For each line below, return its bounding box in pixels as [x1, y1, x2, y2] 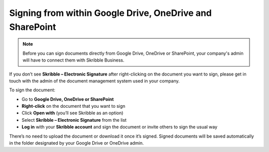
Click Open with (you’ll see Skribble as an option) [21, 110, 124, 116]
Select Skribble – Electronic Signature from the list [21, 117, 127, 123]
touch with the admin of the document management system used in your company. [9, 77, 180, 84]
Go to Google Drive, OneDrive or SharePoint [21, 96, 114, 102]
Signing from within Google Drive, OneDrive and [9, 7, 212, 18]
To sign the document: [9, 87, 56, 93]
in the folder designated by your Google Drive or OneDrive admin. [9, 140, 144, 146]
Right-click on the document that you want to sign [21, 103, 126, 109]
